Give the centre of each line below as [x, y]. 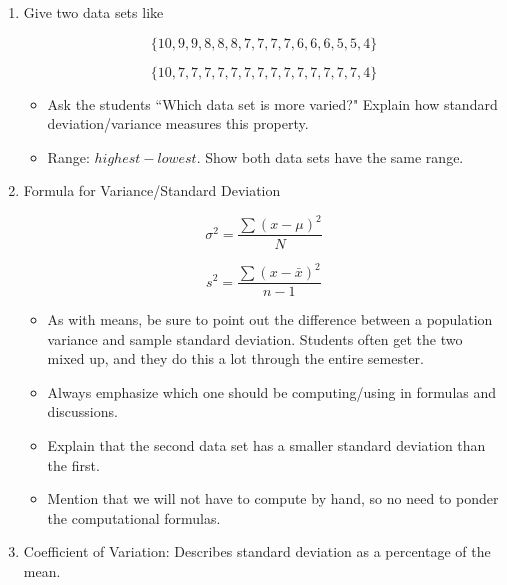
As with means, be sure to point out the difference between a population [270, 319]
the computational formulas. [134, 517]
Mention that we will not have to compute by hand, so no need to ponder [273, 498]
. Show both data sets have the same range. [330, 156]
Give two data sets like [93, 12]
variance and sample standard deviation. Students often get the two [255, 338]
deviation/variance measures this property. [178, 123]
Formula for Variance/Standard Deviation [152, 190]
